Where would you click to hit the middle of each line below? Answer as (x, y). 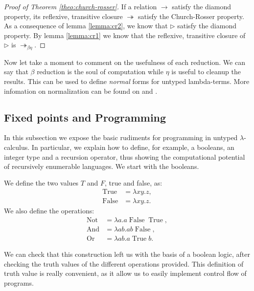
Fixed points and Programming (85, 117)
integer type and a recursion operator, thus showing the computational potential (125, 156)
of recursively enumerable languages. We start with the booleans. (102, 166)
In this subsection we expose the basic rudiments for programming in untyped (121, 137)
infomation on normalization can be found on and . (81, 91)
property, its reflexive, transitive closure (63, 16)
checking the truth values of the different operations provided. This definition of (124, 263)
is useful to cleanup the (206, 72)
